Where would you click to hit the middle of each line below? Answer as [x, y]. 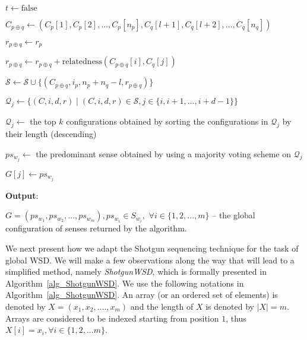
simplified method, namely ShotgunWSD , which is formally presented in [136, 271]
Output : [22, 195]
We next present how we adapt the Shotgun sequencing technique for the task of [152, 248]
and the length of [162, 306]
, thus [236, 318]
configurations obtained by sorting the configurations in [167, 121]
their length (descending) [51, 134]
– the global [234, 215]
